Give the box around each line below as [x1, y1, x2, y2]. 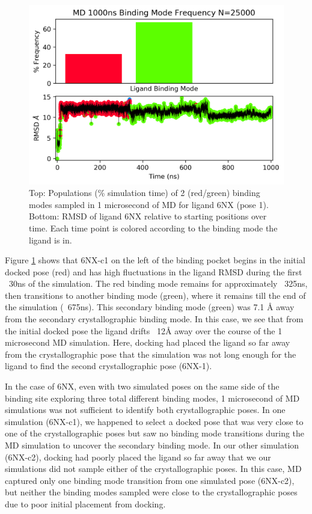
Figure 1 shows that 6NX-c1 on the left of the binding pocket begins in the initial [5, 254, 305, 266]
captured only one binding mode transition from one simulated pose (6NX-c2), [5, 474, 295, 486]
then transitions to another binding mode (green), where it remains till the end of [5, 289, 306, 301]
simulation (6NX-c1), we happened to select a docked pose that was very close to [5, 415, 304, 427]
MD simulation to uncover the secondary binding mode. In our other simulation [5, 439, 299, 451]
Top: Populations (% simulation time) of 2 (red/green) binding [29, 186, 260, 199]
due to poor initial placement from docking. [5, 497, 166, 510]
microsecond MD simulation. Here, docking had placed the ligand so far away [5, 336, 290, 349]
